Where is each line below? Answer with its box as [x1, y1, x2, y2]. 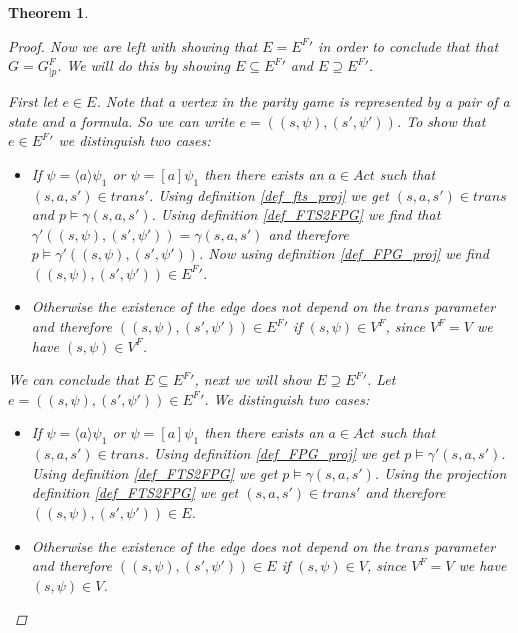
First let [8, 90, 58, 111]
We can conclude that [8, 369, 139, 390]
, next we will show [194, 369, 312, 390]
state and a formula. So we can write [8, 110, 235, 131]
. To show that [396, 110, 486, 131]
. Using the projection [374, 462, 507, 483]
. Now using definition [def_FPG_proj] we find [199, 243, 489, 264]
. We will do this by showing [57, 55, 231, 76]
